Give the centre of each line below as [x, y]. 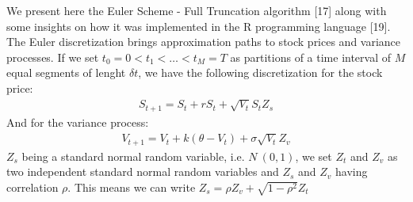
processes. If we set [53, 57]
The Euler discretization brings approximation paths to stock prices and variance [204, 42]
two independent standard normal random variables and [143, 172]
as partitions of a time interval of [311, 57]
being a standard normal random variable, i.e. [133, 156]
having [352, 172]
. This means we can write [132, 187]
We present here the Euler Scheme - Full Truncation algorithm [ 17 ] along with [197, 10]
